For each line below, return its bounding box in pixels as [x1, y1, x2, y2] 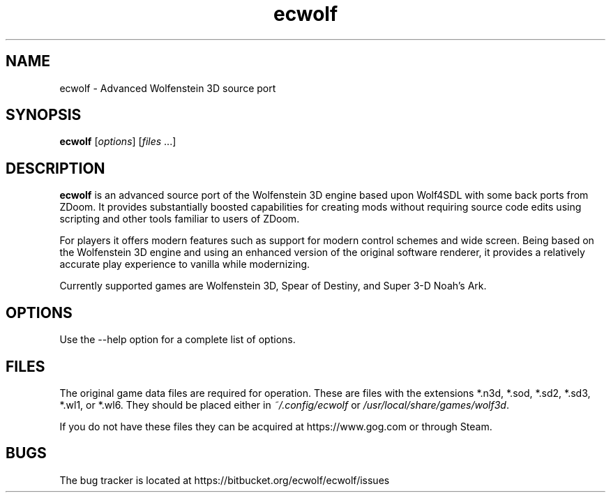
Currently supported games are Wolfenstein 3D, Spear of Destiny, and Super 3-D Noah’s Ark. [59, 280, 487, 292]
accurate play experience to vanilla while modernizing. [59, 258, 310, 271]
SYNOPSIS [6, 106, 82, 124]
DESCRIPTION [6, 159, 105, 177]
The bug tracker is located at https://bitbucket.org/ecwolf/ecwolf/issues [59, 474, 390, 486]
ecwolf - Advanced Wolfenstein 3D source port [59, 82, 276, 94]
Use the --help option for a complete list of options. [59, 333, 296, 346]
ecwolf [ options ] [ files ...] [59, 135, 176, 148]
